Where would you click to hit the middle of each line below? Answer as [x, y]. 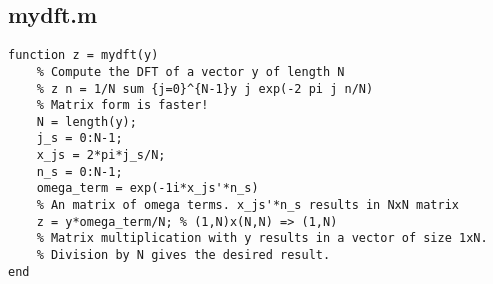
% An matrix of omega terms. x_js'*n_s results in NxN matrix [248, 205]
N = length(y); [86, 121]
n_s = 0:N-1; [79, 171]
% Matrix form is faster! [122, 105]
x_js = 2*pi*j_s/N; [101, 155]
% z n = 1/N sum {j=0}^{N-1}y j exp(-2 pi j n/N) [205, 88]
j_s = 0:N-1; [79, 138]
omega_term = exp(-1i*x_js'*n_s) [147, 188]
